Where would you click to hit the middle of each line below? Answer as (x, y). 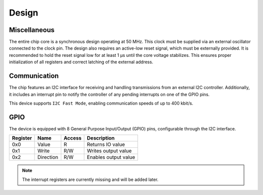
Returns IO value (106, 144)
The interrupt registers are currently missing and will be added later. (90, 179)
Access (73, 138)
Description (101, 138)
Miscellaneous (32, 30)
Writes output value (109, 151)
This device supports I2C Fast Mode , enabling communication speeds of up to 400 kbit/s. (101, 103)
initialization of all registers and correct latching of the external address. (81, 62)
